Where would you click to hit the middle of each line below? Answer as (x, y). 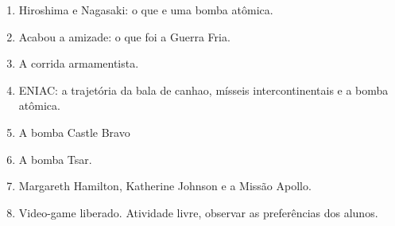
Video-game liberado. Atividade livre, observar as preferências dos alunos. (198, 212)
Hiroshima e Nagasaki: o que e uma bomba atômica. (146, 10)
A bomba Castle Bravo (74, 132)
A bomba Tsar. (55, 159)
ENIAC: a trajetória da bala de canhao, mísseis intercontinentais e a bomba (203, 90)
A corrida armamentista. (79, 63)
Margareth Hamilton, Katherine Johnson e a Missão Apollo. (165, 186)
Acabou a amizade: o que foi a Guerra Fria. (124, 36)
